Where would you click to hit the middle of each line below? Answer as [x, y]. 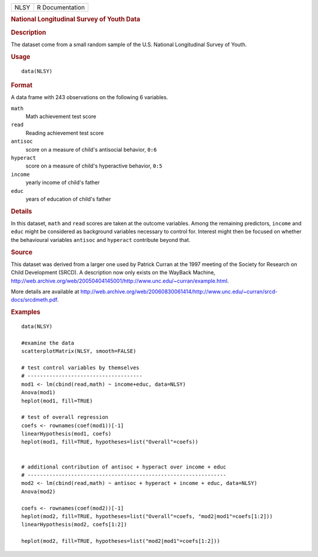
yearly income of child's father [63, 182]
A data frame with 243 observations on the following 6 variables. [90, 97]
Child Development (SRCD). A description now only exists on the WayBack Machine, [113, 273]
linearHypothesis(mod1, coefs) [67, 434]
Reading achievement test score [65, 133]
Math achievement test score [61, 117]
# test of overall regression [65, 417]
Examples [26, 312]
